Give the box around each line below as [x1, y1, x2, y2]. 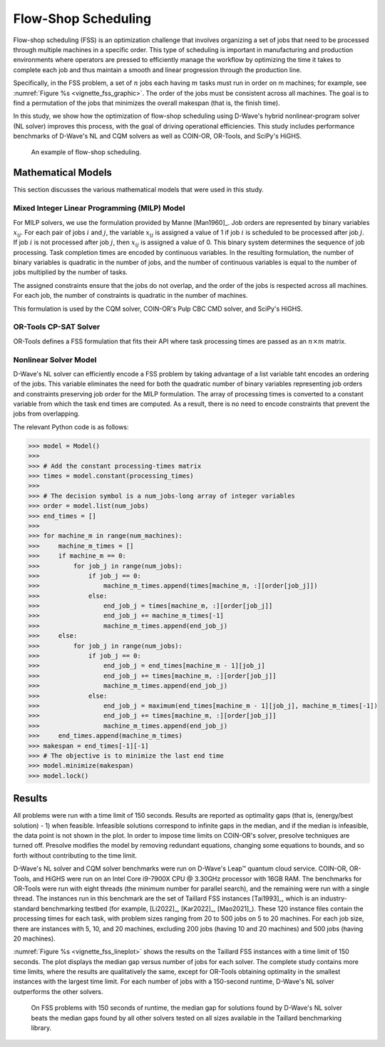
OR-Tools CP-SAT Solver [13, 322, 101, 332]
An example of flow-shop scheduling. [31, 148, 142, 156]
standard [13, 904, 40, 913]
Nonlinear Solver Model [13, 354, 97, 364]
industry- [319, 894, 347, 903]
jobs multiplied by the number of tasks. [13, 268, 128, 276]
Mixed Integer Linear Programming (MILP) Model [13, 204, 185, 214]
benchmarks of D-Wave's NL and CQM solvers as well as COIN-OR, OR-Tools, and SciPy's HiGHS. [13, 132, 302, 141]
